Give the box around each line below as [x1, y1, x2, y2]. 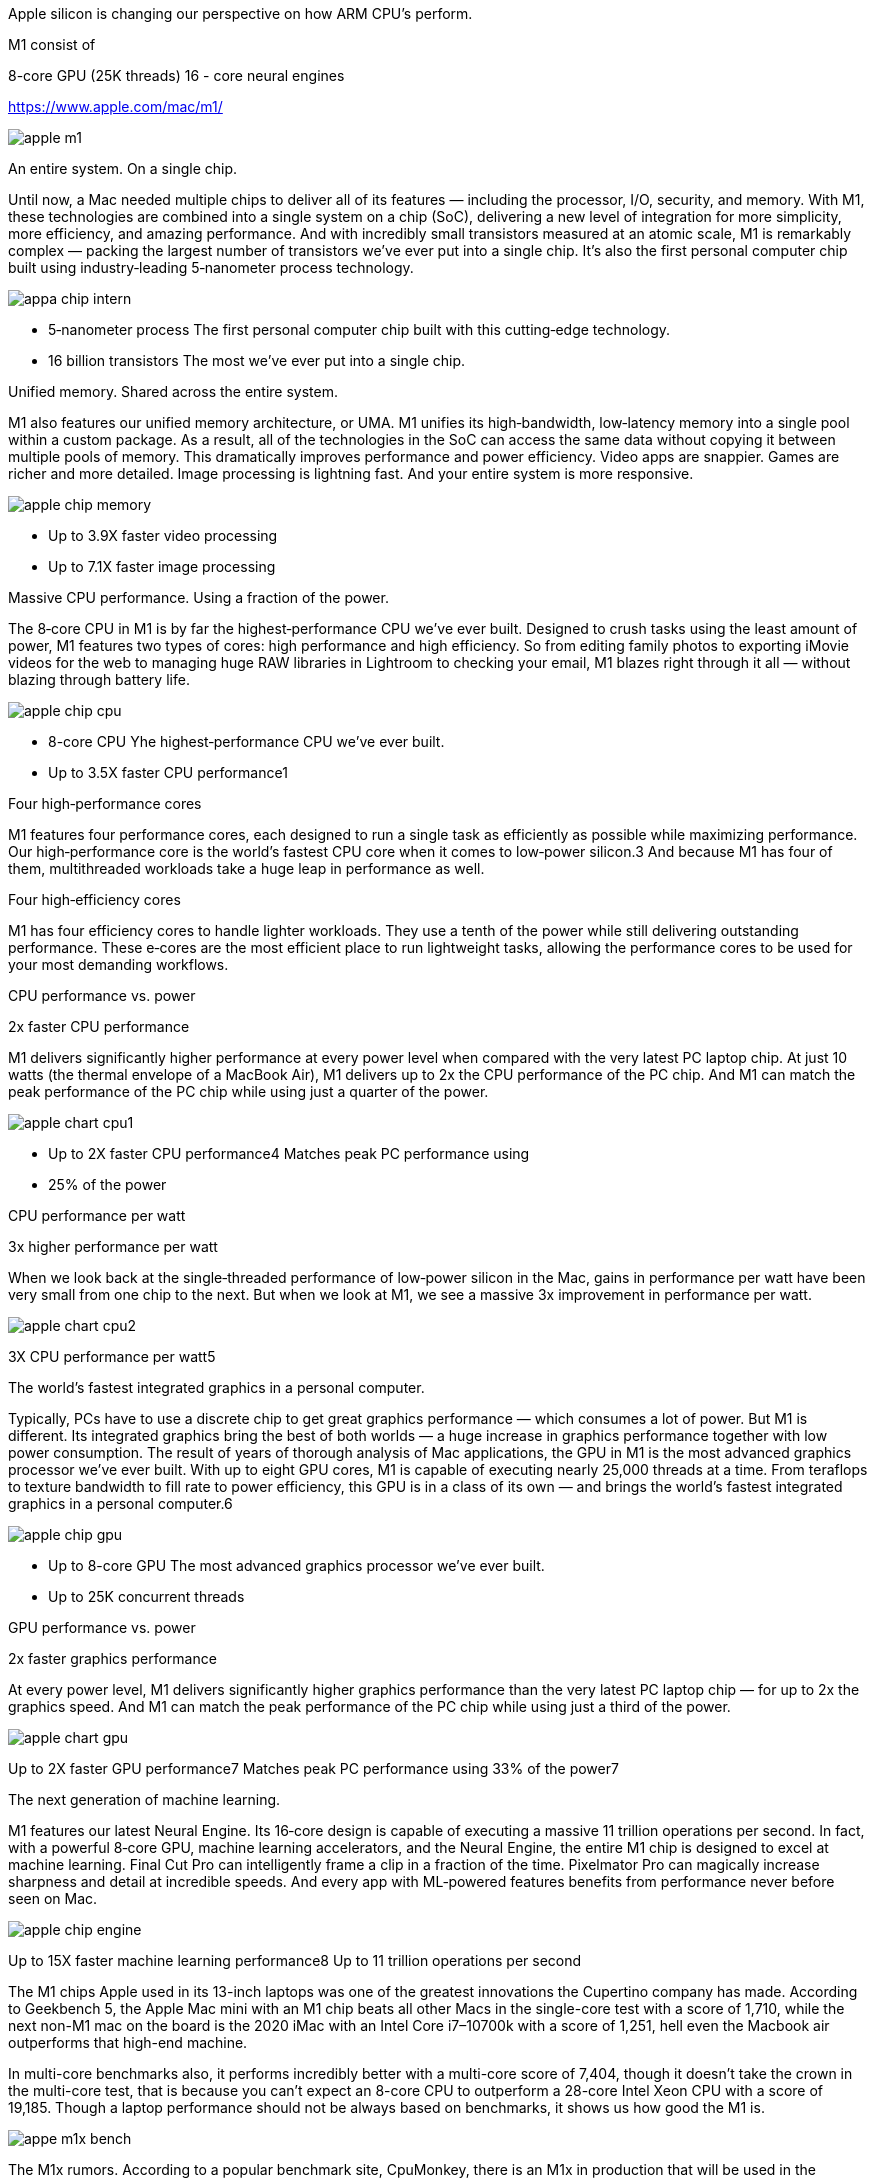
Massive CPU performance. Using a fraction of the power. [8, 589, 389, 606]
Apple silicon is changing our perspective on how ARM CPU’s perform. [8, 5, 473, 22]
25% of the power [48, 1176, 167, 1193]
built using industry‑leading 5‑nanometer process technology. [8, 259, 414, 276]
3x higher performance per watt [8, 1238, 218, 1255]
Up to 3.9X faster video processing [48, 527, 278, 544]
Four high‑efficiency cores [8, 891, 181, 908]
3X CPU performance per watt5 [8, 1348, 216, 1365]
